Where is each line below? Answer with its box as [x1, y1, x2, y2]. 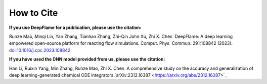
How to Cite [9, 7, 58, 18]
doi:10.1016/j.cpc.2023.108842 [9, 47, 71, 53]
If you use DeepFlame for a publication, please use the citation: [9, 25, 142, 30]
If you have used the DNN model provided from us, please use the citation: [9, 56, 165, 62]
